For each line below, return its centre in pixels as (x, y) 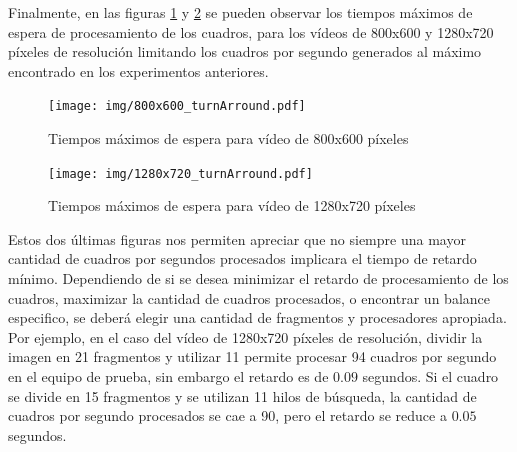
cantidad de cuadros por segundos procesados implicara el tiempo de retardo (242, 258)
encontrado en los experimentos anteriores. (138, 70)
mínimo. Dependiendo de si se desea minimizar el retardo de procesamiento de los (258, 278)
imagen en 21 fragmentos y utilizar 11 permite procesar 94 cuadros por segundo (252, 356)
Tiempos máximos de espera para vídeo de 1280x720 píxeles (232, 205)
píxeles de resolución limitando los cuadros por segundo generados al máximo (245, 51)
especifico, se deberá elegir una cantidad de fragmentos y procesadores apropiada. (257, 317)
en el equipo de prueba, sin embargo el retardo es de (168, 376)
